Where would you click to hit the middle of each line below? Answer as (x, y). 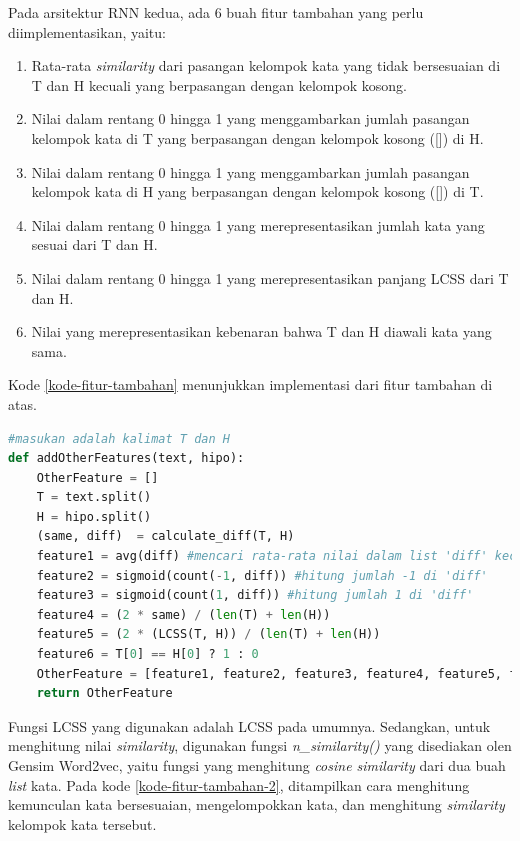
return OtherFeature (104, 693)
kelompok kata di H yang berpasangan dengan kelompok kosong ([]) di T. (257, 191)
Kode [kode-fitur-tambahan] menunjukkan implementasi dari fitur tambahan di (250, 384)
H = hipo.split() (94, 516)
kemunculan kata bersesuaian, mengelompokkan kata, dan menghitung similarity (256, 804)
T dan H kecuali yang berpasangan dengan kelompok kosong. (219, 84)
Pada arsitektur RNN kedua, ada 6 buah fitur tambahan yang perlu (216, 12)
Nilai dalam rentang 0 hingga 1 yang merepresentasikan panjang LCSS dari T (270, 277)
